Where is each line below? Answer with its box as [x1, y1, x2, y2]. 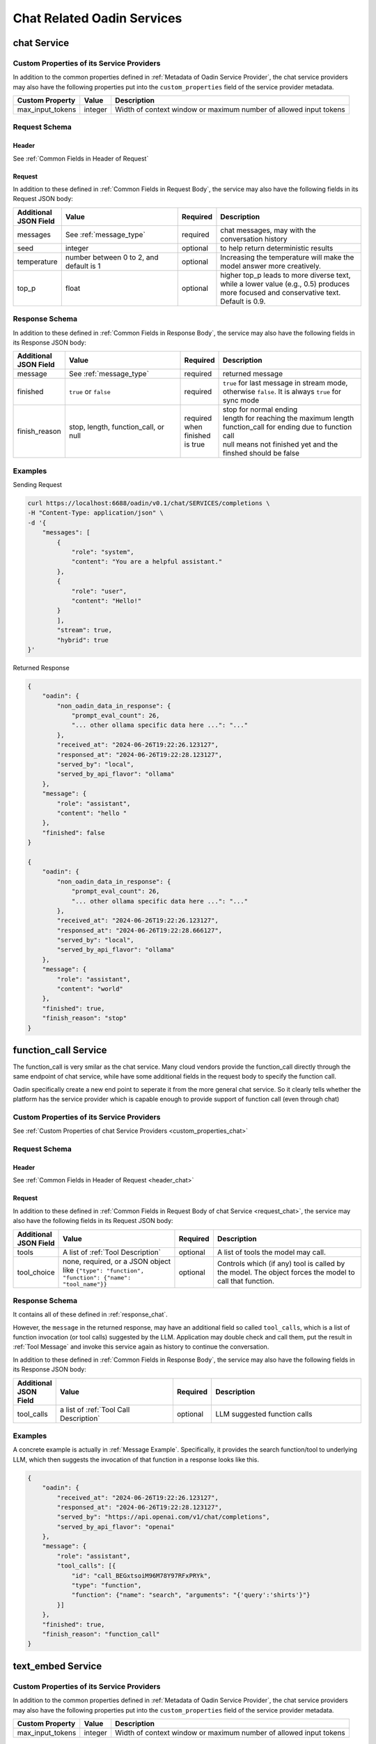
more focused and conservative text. [220, 287, 341, 297]
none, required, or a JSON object [63, 1256, 171, 1266]
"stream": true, [56, 626, 113, 634]
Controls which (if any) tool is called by [217, 1258, 345, 1268]
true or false [68, 387, 111, 397]
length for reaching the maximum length [223, 414, 354, 423]
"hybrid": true [56, 636, 109, 644]
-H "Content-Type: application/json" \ [27, 509, 164, 517]
